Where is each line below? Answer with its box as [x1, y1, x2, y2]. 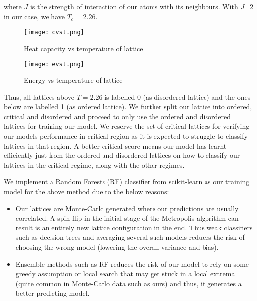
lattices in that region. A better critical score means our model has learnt [4, 140, 227, 150]
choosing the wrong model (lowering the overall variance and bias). [15, 242, 219, 252]
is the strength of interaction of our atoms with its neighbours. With [30, 1, 238, 11]
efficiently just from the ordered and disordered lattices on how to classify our [4, 150, 240, 160]
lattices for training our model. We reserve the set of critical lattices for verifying [4, 121, 250, 131]
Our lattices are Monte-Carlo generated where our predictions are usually [15, 203, 239, 213]
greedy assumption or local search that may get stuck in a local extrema [15, 268, 235, 279]
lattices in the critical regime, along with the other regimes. [4, 159, 185, 170]
